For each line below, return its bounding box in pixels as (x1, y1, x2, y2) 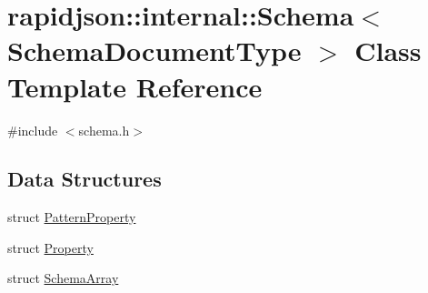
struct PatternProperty (7, 207, 136, 227)
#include (7, 120, 58, 139)
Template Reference (7, 67, 263, 105)
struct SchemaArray (7, 268, 119, 288)
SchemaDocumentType (7, 32, 302, 69)
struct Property (7, 237, 94, 257)
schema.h (78, 120, 130, 139)
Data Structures (7, 165, 162, 193)
